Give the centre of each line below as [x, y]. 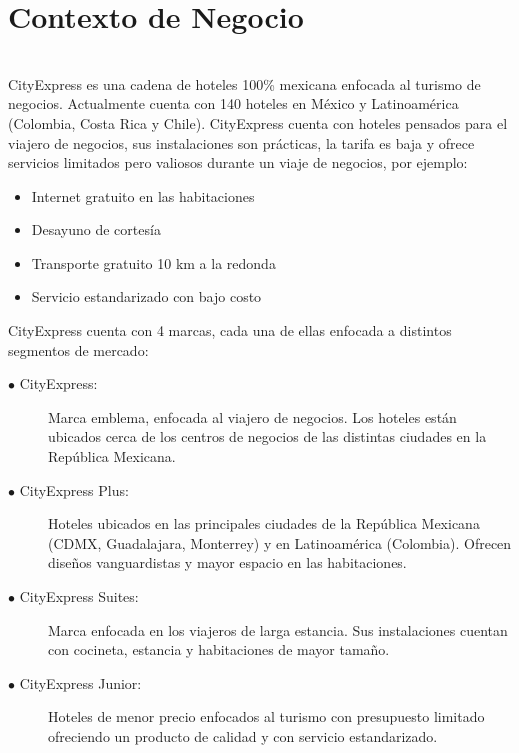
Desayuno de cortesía [96, 229]
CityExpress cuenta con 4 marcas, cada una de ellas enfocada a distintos [230, 330]
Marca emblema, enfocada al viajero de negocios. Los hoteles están [252, 416]
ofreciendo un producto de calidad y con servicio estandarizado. [243, 735]
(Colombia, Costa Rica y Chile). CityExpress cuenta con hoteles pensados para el [258, 122]
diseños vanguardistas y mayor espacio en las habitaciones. [227, 562]
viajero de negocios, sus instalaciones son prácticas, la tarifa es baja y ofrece [241, 142]
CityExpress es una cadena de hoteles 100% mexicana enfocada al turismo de [244, 83]
